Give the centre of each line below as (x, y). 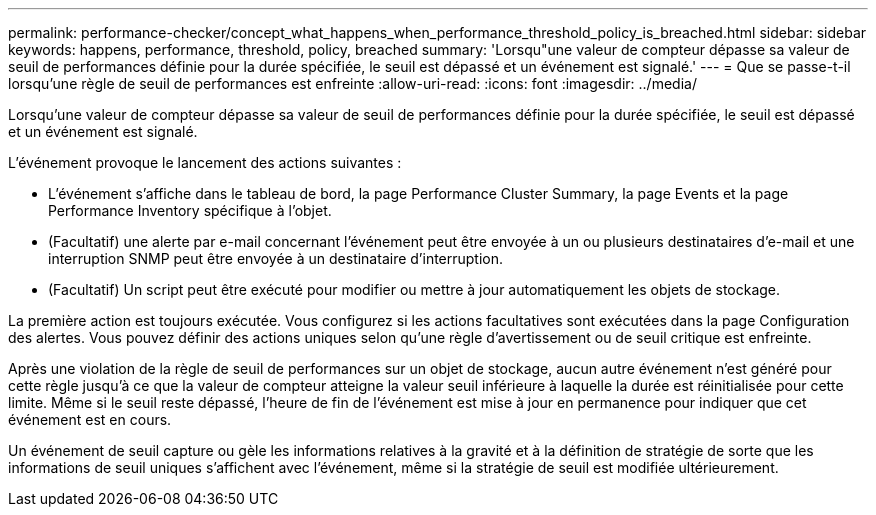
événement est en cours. (90, 419)
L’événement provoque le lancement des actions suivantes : (205, 162)
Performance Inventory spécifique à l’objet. (190, 210)
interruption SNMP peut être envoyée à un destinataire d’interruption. (276, 258)
